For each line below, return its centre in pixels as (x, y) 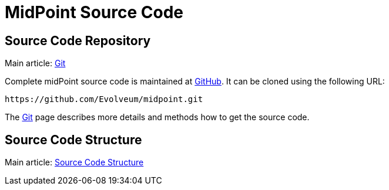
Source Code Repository (78, 40)
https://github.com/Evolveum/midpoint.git (104, 99)
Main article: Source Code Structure (74, 162)
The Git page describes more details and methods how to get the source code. (157, 117)
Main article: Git (35, 63)
